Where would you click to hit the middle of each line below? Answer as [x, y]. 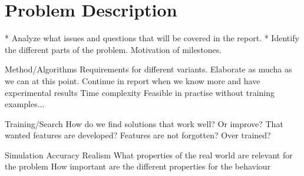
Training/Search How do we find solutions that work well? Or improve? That [144, 123]
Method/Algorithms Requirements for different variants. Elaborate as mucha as [148, 69]
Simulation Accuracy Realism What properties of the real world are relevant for [149, 155]
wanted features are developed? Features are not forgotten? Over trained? [138, 135]
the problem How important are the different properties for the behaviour [138, 166]
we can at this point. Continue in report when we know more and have [133, 80]
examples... [25, 104]
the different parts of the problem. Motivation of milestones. [113, 49]
